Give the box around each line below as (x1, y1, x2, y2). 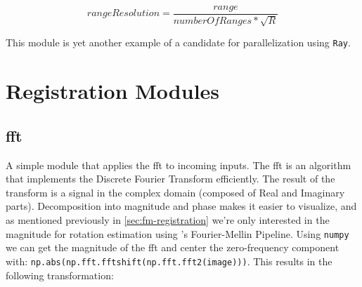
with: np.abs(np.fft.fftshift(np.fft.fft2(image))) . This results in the (6, 253, 332, 268)
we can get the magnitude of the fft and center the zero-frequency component (6, 240, 340, 255)
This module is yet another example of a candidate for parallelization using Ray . (6, 35, 351, 50)
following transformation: (6, 267, 114, 282)
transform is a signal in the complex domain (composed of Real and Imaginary (6, 185, 345, 199)
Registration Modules (6, 76, 220, 105)
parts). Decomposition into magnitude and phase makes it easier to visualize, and (6, 199, 357, 213)
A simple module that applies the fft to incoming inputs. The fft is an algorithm (6, 157, 351, 172)
